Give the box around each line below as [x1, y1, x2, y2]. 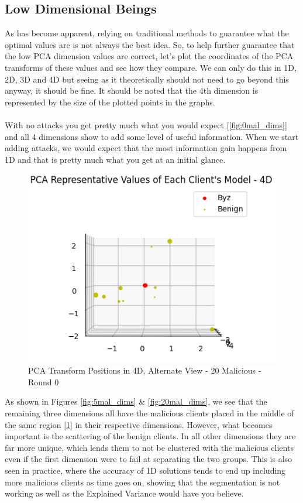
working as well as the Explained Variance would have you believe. [5, 487, 244, 499]
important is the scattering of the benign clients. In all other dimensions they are [5, 430, 296, 442]
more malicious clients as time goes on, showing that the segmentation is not [5, 475, 280, 488]
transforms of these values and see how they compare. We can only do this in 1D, [5, 61, 297, 73]
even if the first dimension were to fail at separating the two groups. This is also [5, 453, 292, 465]
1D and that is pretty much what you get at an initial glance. [5, 153, 226, 165]
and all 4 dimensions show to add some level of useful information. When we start [5, 130, 299, 142]
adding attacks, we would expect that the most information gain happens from [5, 142, 287, 154]
